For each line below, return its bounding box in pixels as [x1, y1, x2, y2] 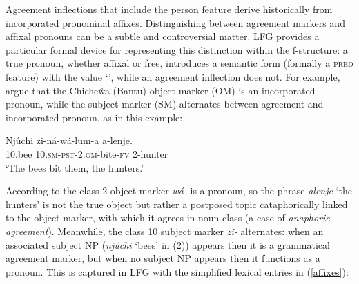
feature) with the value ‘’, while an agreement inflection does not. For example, [6, 69, 340, 83]
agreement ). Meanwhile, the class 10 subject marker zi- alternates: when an [6, 223, 324, 238]
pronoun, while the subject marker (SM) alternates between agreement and [6, 97, 324, 111]
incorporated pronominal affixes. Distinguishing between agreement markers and [6, 15, 345, 30]
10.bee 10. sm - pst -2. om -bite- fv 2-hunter [6, 146, 168, 161]
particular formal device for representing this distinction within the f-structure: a [6, 42, 348, 57]
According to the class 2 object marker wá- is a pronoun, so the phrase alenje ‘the [6, 183, 352, 198]
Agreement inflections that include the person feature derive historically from [6, 2, 333, 16]
